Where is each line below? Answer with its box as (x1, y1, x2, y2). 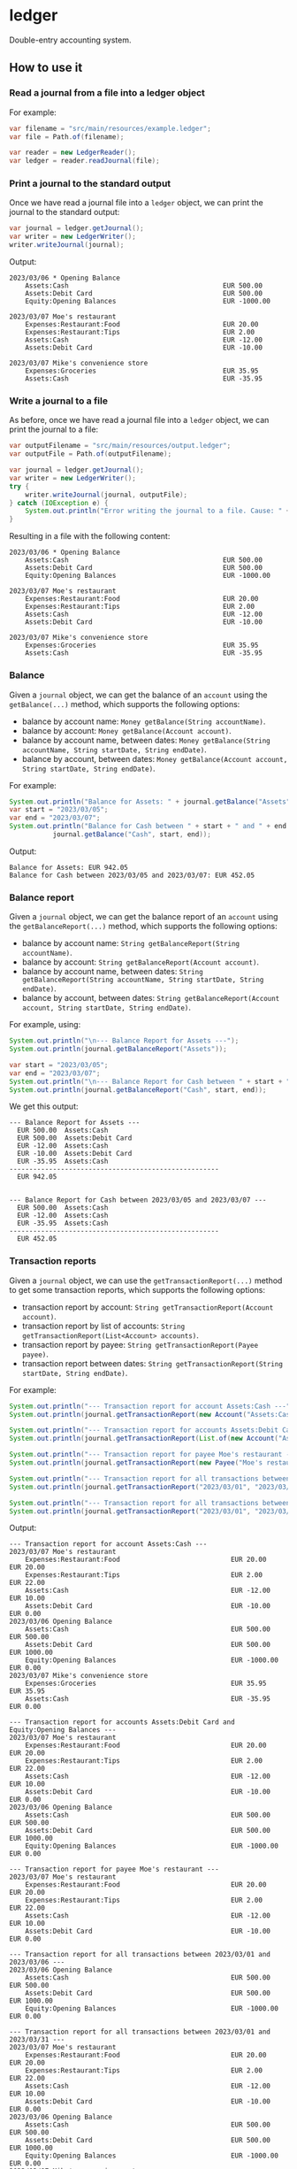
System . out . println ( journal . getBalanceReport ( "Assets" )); (9, 1045, 227, 1054)
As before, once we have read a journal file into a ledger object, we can (9, 415, 270, 426)
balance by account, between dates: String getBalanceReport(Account (21, 993, 280, 1004)
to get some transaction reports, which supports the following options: (9, 1284, 265, 1295)
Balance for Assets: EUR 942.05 (9, 863, 128, 872)
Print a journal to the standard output (9, 178, 171, 190)
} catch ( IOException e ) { (9, 498, 109, 507)
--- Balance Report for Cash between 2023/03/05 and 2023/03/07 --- (9, 1196, 267, 1204)
